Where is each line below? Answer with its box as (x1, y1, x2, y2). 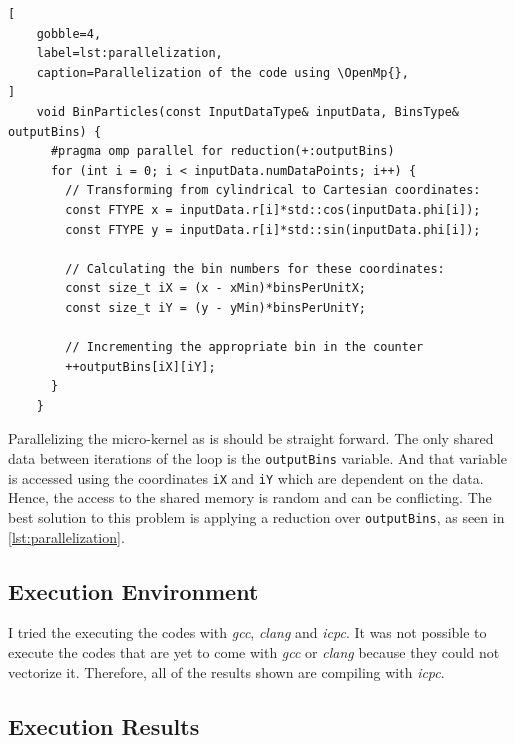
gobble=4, (36, 26, 102, 41)
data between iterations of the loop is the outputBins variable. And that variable (8, 448, 507, 469)
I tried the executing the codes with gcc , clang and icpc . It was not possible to (8, 622, 487, 643)
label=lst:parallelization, (36, 46, 223, 61)
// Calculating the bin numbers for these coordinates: (65, 261, 445, 276)
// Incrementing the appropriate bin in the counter (65, 340, 424, 355)
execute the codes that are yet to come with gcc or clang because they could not (8, 642, 500, 663)
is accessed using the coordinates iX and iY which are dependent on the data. (8, 467, 484, 488)
